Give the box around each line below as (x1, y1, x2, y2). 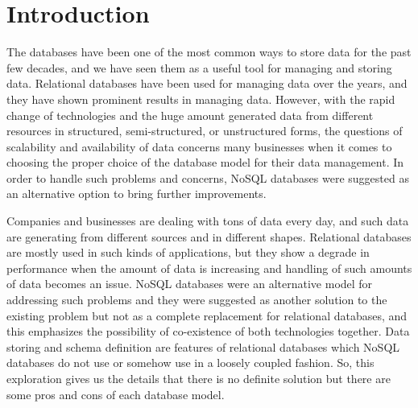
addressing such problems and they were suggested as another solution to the (6, 291, 387, 308)
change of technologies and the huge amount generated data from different (6, 106, 374, 123)
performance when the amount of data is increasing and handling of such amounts (6, 259, 412, 276)
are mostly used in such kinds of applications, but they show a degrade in (6, 244, 370, 261)
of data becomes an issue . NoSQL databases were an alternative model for (6, 275, 373, 292)
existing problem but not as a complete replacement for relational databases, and (6, 307, 408, 324)
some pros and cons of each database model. (6, 385, 225, 402)
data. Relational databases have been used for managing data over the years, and (6, 75, 408, 92)
